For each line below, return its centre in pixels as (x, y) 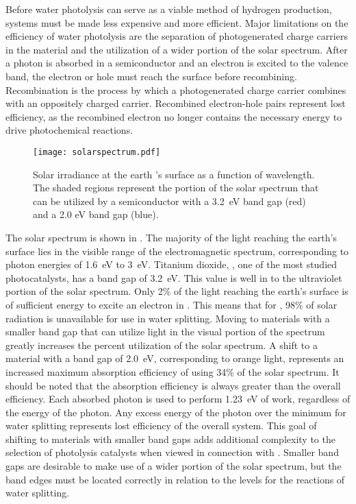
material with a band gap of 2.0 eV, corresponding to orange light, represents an (175, 358)
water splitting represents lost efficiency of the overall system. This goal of (161, 425)
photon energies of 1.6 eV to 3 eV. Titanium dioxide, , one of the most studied (171, 264)
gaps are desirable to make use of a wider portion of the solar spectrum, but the (174, 466)
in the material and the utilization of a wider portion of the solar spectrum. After (177, 49)
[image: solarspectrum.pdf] (97, 152)
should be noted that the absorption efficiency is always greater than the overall (173, 385)
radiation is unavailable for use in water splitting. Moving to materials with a (168, 318)
